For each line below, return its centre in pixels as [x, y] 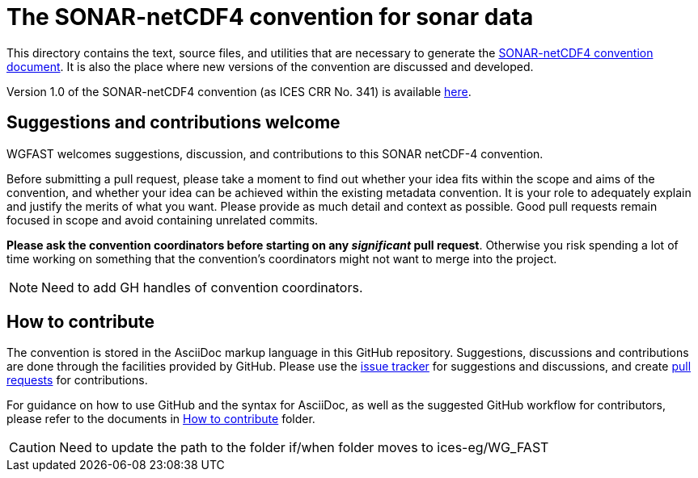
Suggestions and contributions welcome [173, 123]
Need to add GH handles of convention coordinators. [202, 287]
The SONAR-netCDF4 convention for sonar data [270, 17]
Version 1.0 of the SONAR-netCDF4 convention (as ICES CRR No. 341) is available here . [239, 91]
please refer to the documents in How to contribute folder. [161, 419]
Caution [33, 448]
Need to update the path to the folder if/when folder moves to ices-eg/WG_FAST [304, 448]
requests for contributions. [77, 380]
